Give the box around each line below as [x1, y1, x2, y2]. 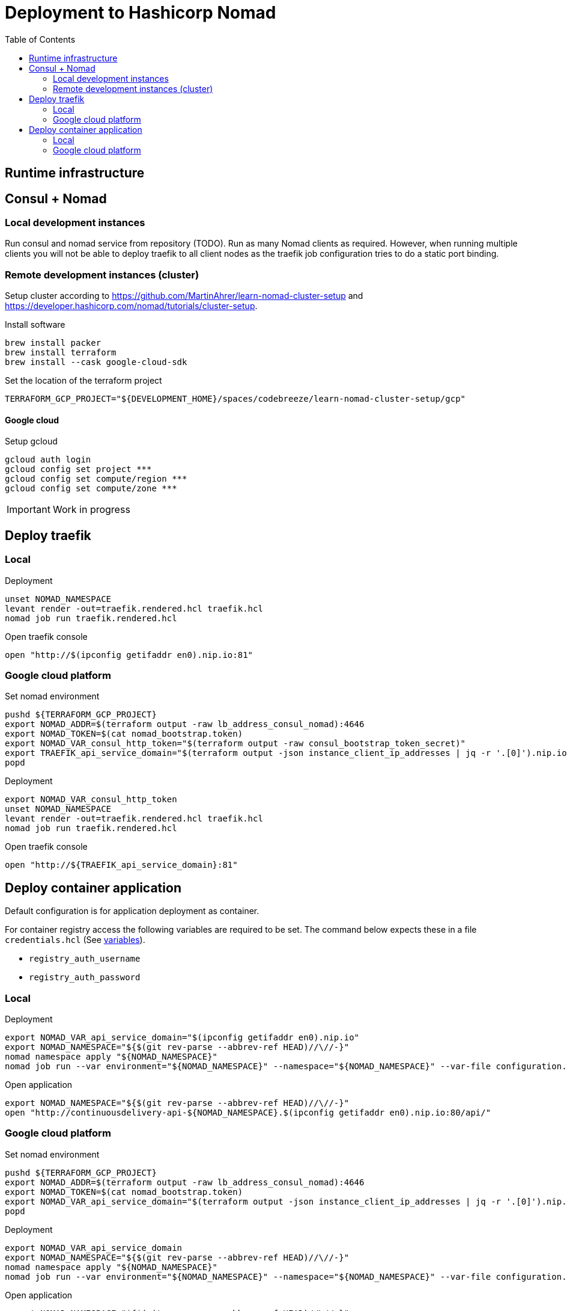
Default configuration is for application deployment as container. [5, 906, 259, 916]
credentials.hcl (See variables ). [5, 935, 145, 945]
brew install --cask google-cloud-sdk [5, 357, 187, 367]
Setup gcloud [5, 436, 58, 447]
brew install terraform [5, 348, 117, 358]
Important [7, 503, 50, 516]
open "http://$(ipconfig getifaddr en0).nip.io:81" [5, 649, 253, 660]
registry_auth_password [29, 972, 141, 983]
